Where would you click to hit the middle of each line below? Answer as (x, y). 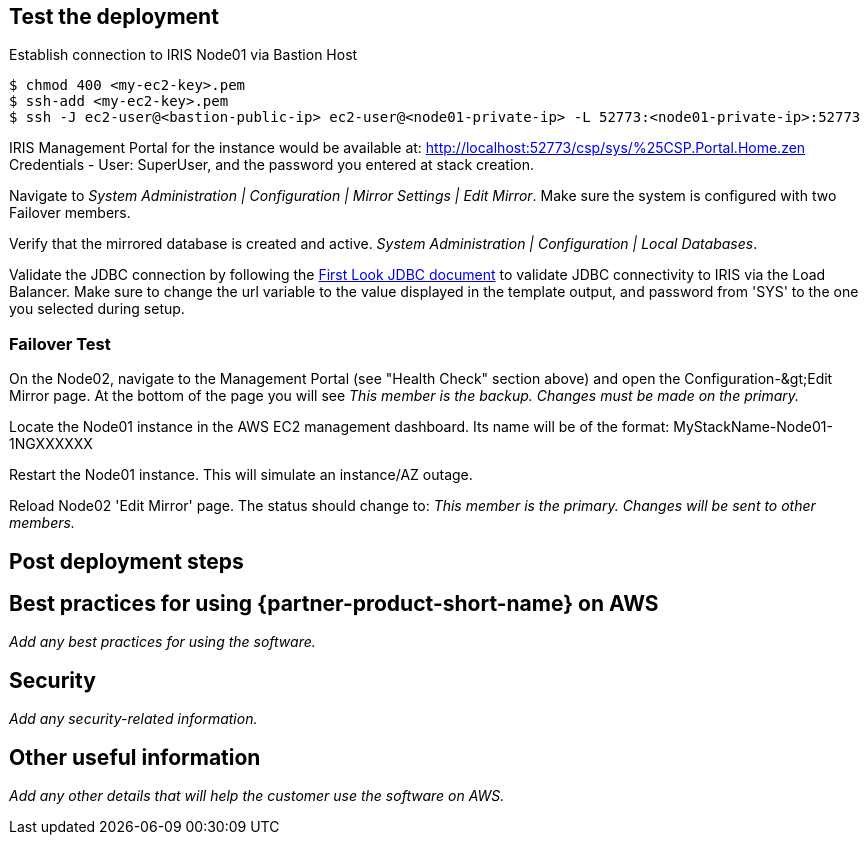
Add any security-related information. (133, 719)
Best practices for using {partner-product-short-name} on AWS (334, 604)
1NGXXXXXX (51, 444)
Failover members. (70, 213)
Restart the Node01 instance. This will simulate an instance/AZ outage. (241, 475)
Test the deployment (114, 16)
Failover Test (60, 343)
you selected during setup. (97, 309)
